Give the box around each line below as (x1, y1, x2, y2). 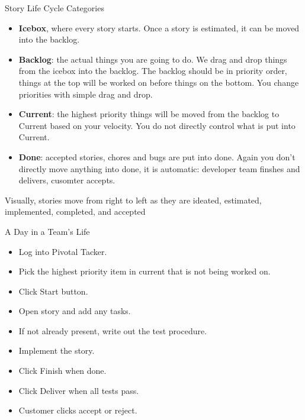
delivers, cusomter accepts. (18, 174, 115, 186)
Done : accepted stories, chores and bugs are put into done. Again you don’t (18, 150, 296, 163)
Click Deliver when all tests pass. (18, 384, 139, 396)
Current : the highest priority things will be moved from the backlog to (18, 108, 280, 120)
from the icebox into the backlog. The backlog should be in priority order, (18, 64, 287, 77)
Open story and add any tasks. (18, 305, 131, 317)
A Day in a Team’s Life (5, 225, 90, 237)
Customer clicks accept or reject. (18, 404, 137, 416)
